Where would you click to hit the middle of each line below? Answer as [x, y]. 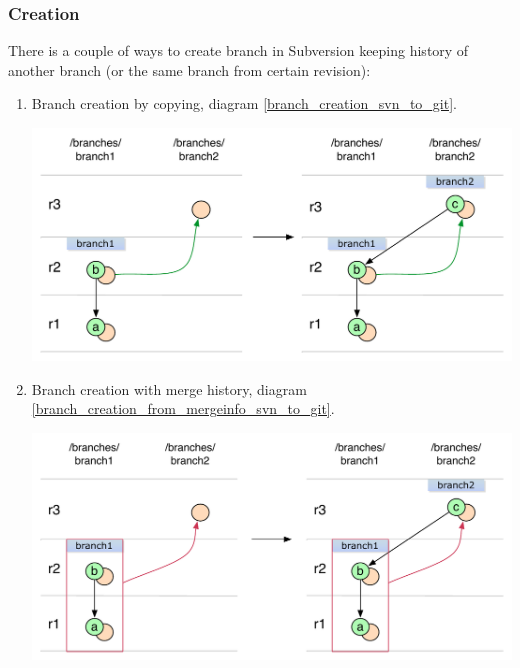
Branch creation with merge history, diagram [169, 388]
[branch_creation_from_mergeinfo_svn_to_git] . [183, 408]
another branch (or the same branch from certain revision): [189, 69]
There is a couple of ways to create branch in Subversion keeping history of [238, 50]
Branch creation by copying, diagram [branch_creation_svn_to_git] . [244, 103]
